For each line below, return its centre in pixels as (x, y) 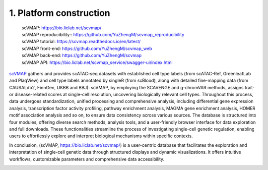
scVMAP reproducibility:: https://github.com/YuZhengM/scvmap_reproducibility (103, 34)
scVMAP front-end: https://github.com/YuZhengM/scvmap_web (87, 48)
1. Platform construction (60, 13)
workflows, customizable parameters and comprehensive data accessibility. (87, 159)
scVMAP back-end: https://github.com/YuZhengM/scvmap (82, 56)
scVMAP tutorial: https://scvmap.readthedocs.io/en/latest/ (81, 42)
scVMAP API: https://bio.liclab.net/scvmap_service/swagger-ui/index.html (97, 62)
